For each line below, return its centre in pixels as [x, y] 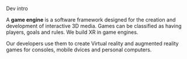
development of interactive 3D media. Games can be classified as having [94, 26]
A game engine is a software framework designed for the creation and [91, 20]
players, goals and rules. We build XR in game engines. [72, 32]
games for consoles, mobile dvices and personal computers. [79, 50]
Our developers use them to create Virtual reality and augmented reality [93, 44]
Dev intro [17, 8]
